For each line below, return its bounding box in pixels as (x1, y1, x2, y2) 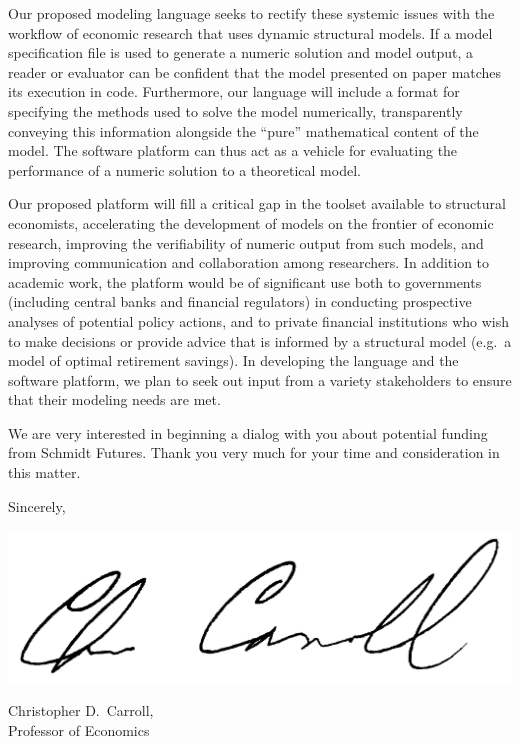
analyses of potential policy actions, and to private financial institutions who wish (8, 310, 510, 331)
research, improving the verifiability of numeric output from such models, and (8, 232, 484, 253)
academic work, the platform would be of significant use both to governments (8, 271, 482, 292)
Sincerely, (8, 495, 66, 516)
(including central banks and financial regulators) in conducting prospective (8, 291, 472, 312)
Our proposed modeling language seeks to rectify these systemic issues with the (8, 3, 495, 23)
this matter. (8, 462, 81, 483)
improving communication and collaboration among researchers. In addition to (8, 252, 490, 273)
